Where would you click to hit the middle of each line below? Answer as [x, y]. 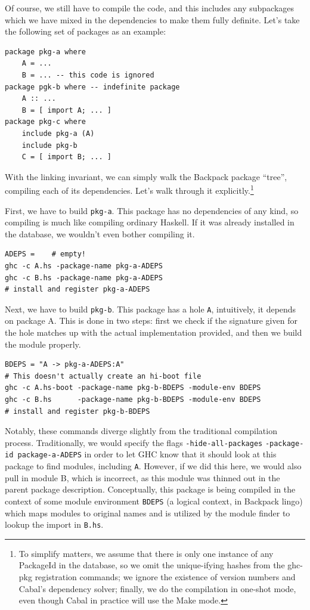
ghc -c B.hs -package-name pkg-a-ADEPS [84, 278]
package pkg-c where [46, 122]
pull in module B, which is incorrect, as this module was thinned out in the [142, 477]
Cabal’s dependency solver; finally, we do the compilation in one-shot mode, [157, 588]
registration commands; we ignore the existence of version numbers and [165, 577]
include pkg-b [49, 145]
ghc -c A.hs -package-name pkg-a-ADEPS [84, 266]
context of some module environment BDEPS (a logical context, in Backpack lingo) [154, 501]
